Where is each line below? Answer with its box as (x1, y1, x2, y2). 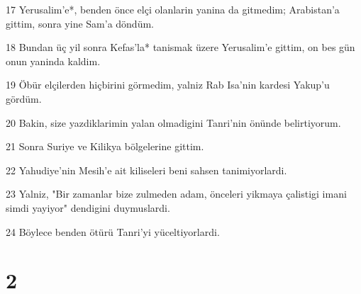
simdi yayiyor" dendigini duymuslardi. (6, 200, 170, 215)
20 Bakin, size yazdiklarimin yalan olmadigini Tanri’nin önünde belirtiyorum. (6, 115, 341, 130)
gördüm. (6, 91, 42, 106)
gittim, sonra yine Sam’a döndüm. (6, 16, 154, 30)
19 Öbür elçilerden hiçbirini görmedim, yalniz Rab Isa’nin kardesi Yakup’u (6, 77, 330, 92)
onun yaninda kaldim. (6, 53, 101, 68)
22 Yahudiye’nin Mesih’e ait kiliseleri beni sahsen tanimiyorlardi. (6, 162, 287, 177)
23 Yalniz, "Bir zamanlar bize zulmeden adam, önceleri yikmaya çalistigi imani (6, 186, 347, 201)
